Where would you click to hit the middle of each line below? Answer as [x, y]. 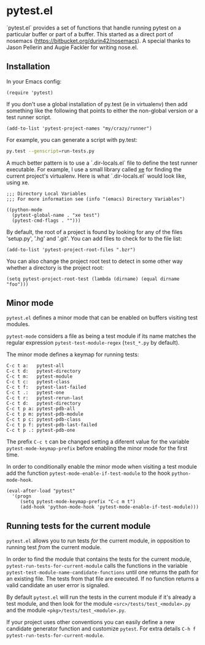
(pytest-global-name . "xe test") [56, 215]
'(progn [22, 496]
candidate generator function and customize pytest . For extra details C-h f [101, 629]
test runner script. [29, 117]
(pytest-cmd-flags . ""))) [46, 221]
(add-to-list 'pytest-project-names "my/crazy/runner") [79, 128]
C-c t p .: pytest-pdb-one [41, 431]
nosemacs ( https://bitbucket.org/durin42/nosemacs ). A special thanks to [99, 41]
